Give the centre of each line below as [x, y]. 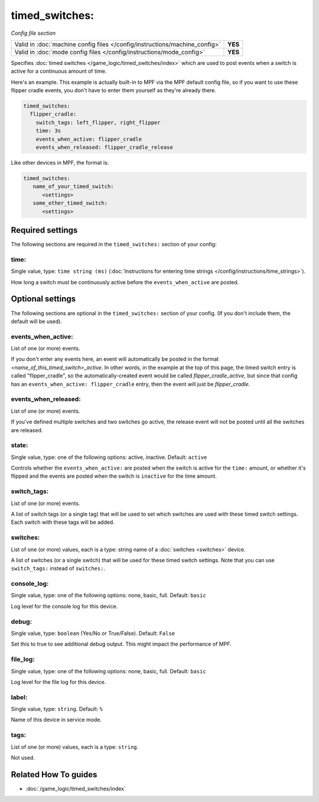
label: [19, 697]
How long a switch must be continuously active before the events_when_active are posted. [125, 282]
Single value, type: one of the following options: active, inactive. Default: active [109, 457]
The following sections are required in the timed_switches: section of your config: [114, 244]
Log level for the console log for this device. [64, 606]
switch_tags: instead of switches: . [58, 568]
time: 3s [48, 131]
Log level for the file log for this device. [58, 682]
